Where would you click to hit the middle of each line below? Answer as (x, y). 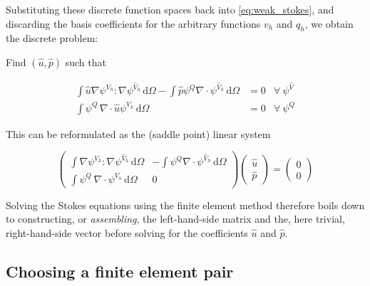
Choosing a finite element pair (120, 271)
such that (86, 62)
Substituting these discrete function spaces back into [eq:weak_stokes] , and (170, 9)
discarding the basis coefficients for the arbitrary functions (133, 23)
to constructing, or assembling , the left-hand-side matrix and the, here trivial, (175, 219)
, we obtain (329, 23)
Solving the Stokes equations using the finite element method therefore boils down (185, 205)
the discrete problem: (52, 38)
